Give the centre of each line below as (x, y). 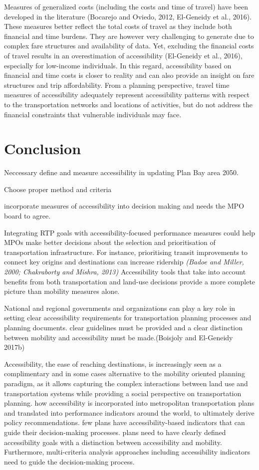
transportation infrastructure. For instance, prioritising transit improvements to (126, 252)
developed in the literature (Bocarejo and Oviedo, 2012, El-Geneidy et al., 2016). (128, 16)
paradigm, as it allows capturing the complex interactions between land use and (126, 383)
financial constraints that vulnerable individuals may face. (93, 114)
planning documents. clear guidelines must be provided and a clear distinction (124, 327)
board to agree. (27, 216)
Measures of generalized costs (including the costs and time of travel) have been (126, 6)
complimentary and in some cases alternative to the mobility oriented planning (125, 373)
